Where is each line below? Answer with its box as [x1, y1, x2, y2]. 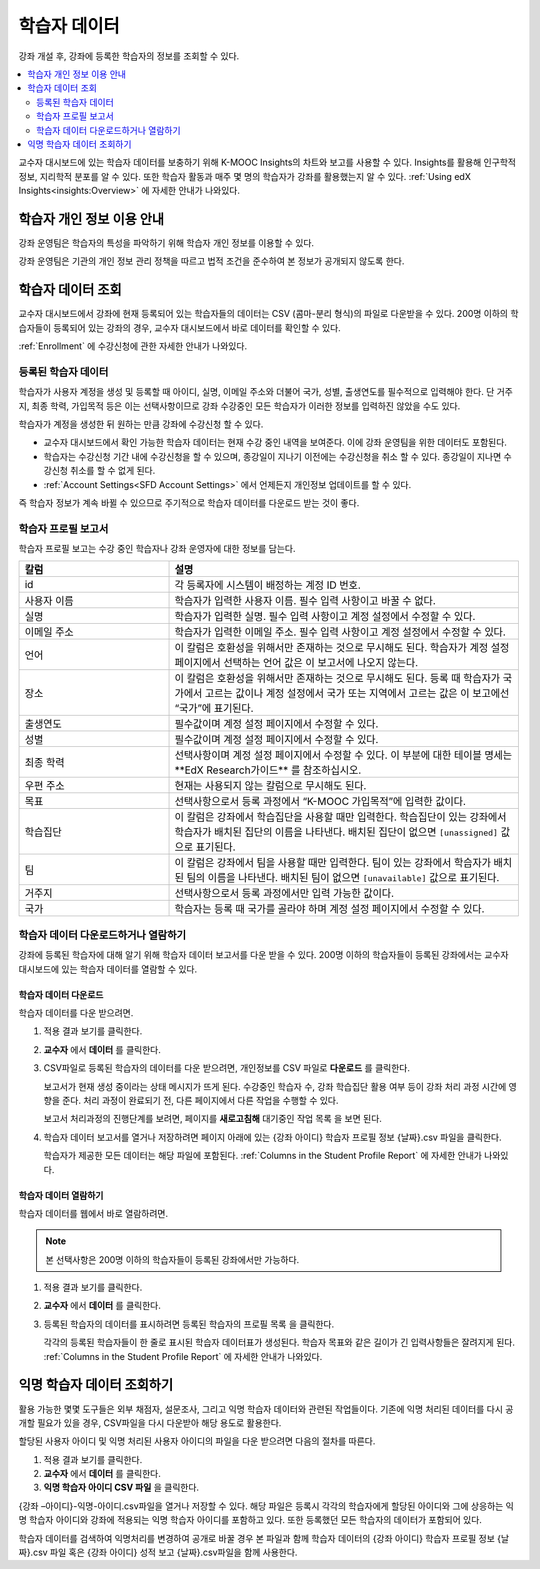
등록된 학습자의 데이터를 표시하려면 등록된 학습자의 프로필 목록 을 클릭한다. [43, 1318, 335, 1330]
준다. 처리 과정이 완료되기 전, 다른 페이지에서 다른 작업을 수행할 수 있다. [61, 1094, 339, 1106]
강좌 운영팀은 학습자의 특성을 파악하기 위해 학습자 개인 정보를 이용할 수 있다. [18, 236, 315, 249]
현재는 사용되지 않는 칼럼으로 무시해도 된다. [174, 779, 367, 793]
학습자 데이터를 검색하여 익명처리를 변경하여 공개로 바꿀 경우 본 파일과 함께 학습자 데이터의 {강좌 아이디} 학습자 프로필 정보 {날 [18, 1532, 510, 1544]
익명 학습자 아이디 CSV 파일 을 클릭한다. [43, 1481, 200, 1494]
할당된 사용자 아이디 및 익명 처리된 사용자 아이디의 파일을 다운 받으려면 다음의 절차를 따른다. [18, 1435, 376, 1447]
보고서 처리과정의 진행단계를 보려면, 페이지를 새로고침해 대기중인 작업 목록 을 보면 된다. [43, 1113, 382, 1125]
